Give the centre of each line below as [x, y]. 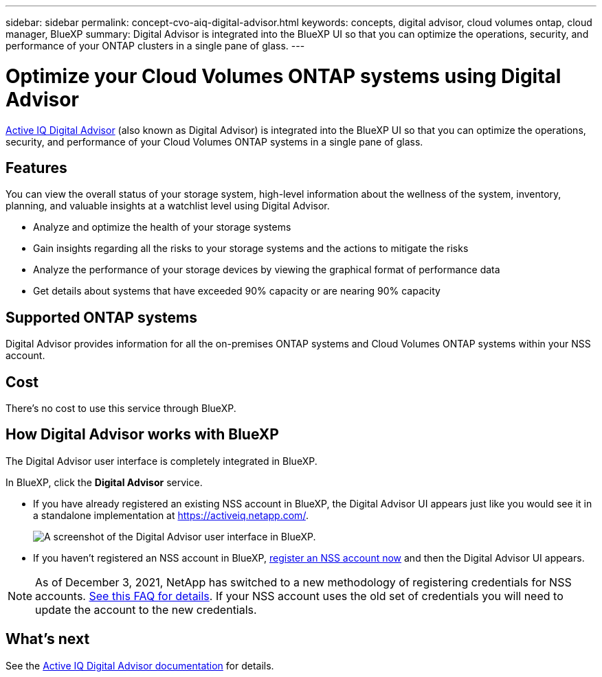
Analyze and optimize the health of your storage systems [162, 227]
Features [36, 168]
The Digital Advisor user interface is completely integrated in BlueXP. [161, 461]
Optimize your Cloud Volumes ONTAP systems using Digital [283, 76]
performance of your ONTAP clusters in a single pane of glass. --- [155, 46]
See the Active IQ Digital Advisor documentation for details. [140, 665]
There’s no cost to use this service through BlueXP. [121, 409]
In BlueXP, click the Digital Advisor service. [104, 482]
